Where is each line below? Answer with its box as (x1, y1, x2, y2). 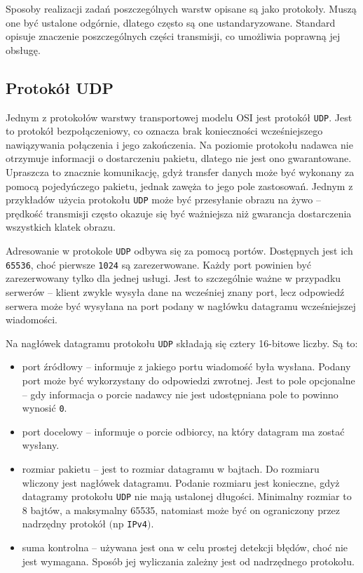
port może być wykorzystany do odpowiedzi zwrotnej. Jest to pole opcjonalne (22, 372, 355, 387)
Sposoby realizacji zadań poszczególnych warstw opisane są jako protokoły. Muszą (6, 1, 357, 15)
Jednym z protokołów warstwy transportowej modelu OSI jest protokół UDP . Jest (6, 109, 352, 124)
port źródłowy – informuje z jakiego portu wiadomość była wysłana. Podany (22, 359, 351, 374)
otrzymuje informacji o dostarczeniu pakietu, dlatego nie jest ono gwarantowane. (6, 151, 352, 166)
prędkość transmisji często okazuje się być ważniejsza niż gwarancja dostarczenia (6, 205, 352, 220)
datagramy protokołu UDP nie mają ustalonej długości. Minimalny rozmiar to (22, 489, 352, 504)
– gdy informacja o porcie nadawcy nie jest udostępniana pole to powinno (22, 386, 338, 401)
